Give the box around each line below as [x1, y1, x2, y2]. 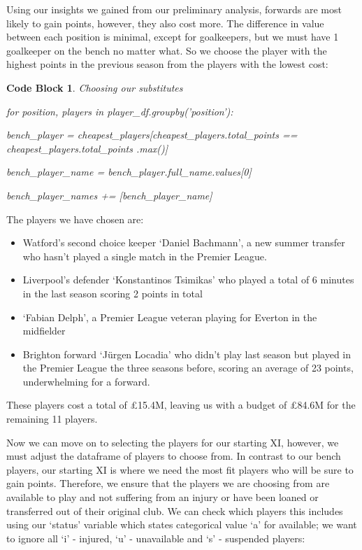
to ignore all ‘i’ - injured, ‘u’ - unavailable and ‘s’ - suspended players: [6, 530, 305, 545]
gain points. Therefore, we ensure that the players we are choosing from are [6, 476, 330, 491]
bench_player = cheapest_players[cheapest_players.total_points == [6, 127, 298, 142]
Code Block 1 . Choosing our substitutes [6, 80, 183, 94]
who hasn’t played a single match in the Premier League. [22, 248, 267, 263]
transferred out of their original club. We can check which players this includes [6, 503, 343, 518]
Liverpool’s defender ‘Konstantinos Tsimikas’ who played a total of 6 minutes [22, 272, 354, 287]
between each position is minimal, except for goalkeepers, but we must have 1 [6, 29, 339, 44]
